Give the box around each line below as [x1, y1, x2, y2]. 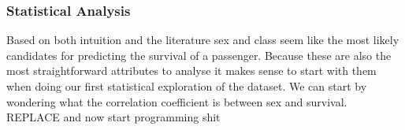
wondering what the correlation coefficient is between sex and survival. [6, 93, 347, 110]
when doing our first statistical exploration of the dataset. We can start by [6, 78, 367, 94]
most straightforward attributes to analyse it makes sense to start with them [6, 62, 377, 79]
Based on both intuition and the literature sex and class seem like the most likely [6, 32, 399, 48]
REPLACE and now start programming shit [6, 109, 221, 125]
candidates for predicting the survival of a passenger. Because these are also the [6, 46, 392, 63]
